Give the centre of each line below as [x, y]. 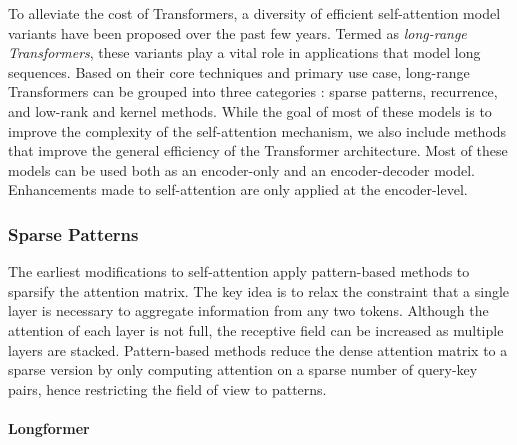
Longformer [49, 427]
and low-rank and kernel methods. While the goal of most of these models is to [250, 110]
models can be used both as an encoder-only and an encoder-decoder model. [242, 169]
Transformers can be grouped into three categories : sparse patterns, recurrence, [253, 91]
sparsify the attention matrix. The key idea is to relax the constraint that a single [259, 290]
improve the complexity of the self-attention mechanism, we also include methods [257, 130]
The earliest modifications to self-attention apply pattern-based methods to [239, 271]
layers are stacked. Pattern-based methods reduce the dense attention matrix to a [258, 349]
